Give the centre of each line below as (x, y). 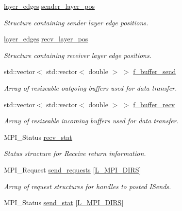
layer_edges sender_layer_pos (50, 6)
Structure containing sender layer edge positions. (76, 22)
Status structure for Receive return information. (75, 153)
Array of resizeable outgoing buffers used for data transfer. (91, 87)
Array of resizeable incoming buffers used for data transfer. (91, 121)
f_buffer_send (155, 71)
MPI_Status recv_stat (38, 137)
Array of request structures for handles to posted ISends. (88, 186)
